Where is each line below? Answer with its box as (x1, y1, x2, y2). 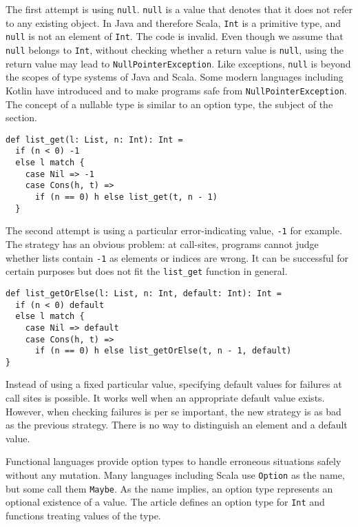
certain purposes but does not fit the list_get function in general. (6, 264, 288, 278)
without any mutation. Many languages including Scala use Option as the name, (6, 468, 345, 482)
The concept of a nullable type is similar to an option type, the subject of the (6, 96, 333, 111)
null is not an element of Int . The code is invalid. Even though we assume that (6, 29, 344, 43)
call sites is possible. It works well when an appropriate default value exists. (6, 391, 325, 405)
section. (6, 110, 37, 125)
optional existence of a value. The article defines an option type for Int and (6, 495, 325, 509)
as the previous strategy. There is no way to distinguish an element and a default (6, 417, 348, 432)
